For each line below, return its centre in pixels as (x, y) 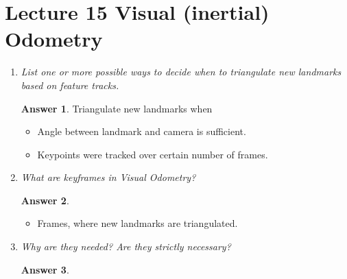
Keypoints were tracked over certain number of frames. (153, 154)
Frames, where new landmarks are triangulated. (137, 223)
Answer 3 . (45, 269)
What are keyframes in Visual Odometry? (108, 177)
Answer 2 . (45, 200)
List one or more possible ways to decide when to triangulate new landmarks (181, 72)
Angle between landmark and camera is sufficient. (142, 131)
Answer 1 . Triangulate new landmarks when (117, 108)
